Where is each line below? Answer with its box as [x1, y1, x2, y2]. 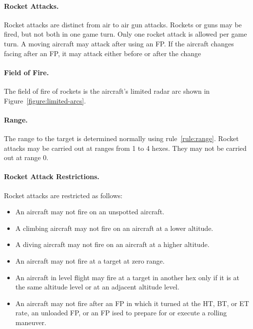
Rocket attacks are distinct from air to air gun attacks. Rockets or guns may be [4, 19, 242, 29]
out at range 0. [4, 152, 49, 163]
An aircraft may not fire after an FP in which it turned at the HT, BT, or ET [15, 298, 249, 308]
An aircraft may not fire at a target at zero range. [15, 255, 165, 266]
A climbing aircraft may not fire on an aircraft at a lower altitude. [15, 223, 214, 233]
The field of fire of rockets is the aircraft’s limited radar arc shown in [4, 85, 210, 96]
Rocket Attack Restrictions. [4, 171, 99, 182]
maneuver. [15, 317, 46, 327]
